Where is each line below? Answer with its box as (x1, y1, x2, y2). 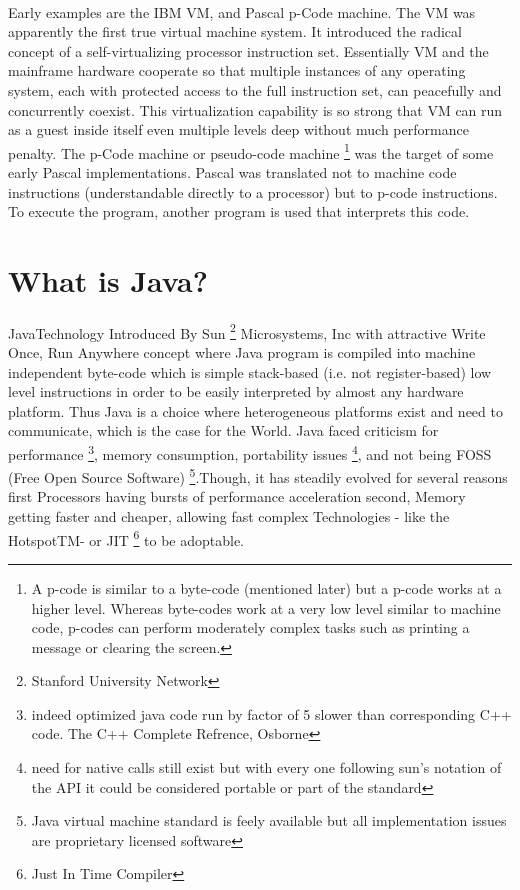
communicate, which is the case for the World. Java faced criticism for (8, 420, 439, 441)
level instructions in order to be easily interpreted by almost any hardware (8, 381, 464, 402)
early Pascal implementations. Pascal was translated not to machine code (8, 162, 457, 182)
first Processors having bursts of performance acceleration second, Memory (8, 486, 466, 507)
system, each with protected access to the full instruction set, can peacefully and (8, 79, 502, 100)
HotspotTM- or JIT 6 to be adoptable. (8, 526, 244, 550)
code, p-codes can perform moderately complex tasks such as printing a (31, 617, 470, 638)
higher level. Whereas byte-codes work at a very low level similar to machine (31, 597, 501, 618)
